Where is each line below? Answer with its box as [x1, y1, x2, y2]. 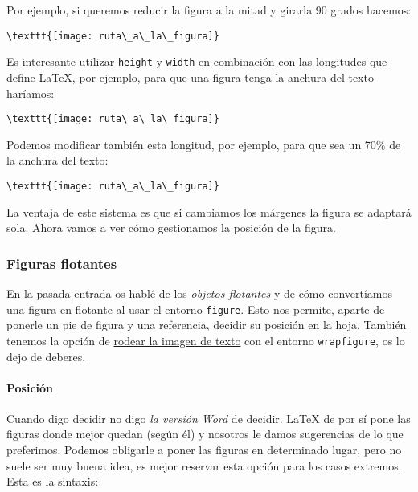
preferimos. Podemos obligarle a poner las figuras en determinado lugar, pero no [6, 441, 402, 458]
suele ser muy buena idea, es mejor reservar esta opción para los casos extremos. [6, 457, 402, 474]
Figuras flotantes [6, 253, 117, 273]
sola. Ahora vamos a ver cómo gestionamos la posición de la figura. [6, 219, 336, 236]
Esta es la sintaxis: [6, 473, 99, 490]
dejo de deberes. [6, 348, 86, 364]
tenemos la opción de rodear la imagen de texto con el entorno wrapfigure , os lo [6, 331, 405, 348]
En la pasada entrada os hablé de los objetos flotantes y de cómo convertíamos [6, 285, 393, 301]
